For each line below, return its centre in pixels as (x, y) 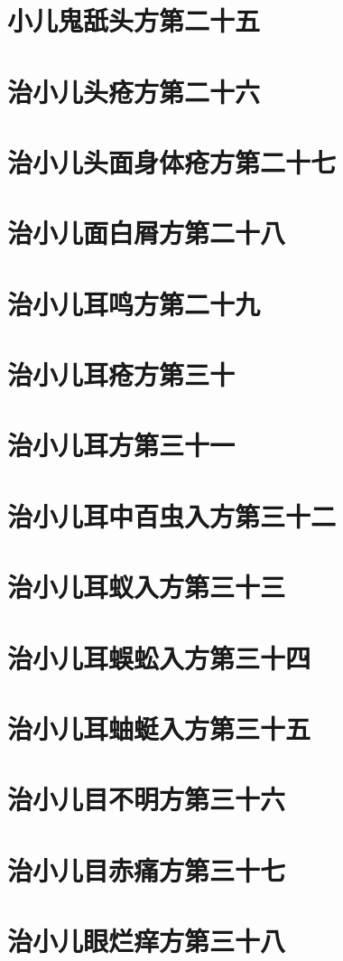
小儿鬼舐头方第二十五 (134, 20)
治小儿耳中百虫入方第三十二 (172, 515)
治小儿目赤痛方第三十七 (147, 869)
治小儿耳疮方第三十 (121, 374)
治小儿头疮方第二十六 (134, 91)
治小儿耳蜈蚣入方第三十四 (159, 657)
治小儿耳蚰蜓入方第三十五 (159, 728)
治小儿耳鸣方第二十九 (134, 303)
